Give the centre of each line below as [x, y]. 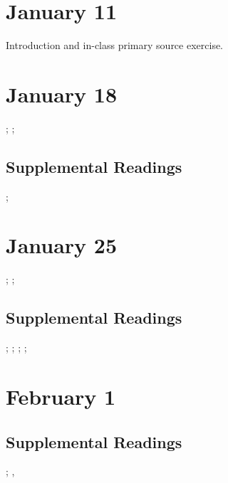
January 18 [62, 94]
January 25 [62, 245]
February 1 [61, 396]
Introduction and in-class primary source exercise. [115, 45]
